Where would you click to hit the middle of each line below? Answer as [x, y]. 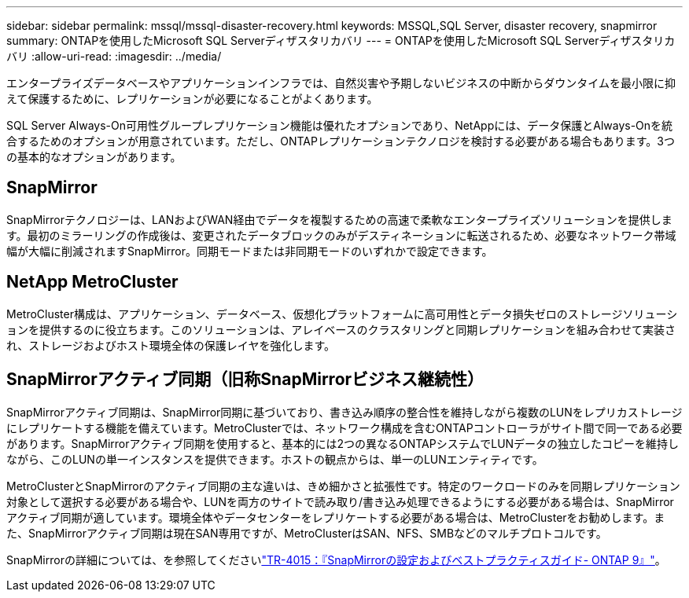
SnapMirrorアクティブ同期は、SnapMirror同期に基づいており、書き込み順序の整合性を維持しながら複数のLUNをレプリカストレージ [344, 412]
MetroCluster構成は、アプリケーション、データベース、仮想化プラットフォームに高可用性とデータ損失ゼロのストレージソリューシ [342, 314]
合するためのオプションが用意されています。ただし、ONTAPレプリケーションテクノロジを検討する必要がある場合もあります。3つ [341, 141]
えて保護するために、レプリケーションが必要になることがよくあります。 [192, 99]
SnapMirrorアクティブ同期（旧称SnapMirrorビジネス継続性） [245, 380]
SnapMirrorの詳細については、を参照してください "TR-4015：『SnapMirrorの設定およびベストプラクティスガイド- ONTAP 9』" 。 [336, 559]
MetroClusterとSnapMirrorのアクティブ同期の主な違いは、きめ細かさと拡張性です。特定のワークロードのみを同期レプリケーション [343, 486]
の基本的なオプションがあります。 [94, 157]
